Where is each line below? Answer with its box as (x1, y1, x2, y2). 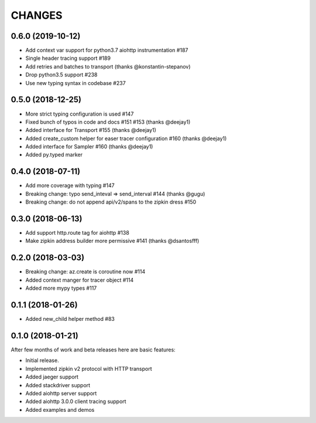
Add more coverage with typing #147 (25, 182, 115, 189)
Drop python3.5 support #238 (25, 71, 98, 79)
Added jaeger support (25, 373, 79, 381)
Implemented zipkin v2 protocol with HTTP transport (25, 365, 152, 372)
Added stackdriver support (25, 381, 91, 388)
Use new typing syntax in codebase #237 (25, 79, 126, 86)
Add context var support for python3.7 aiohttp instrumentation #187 (25, 47, 188, 54)
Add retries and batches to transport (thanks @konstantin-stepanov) (25, 63, 191, 70)
